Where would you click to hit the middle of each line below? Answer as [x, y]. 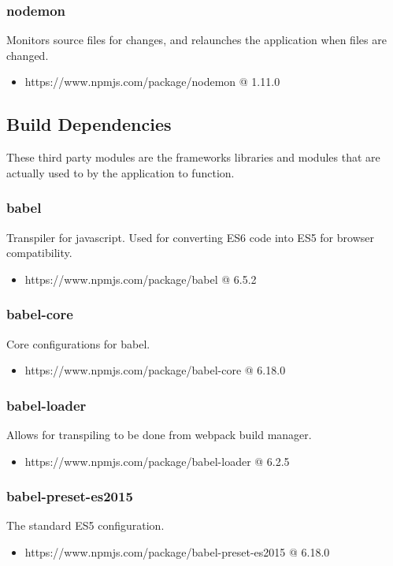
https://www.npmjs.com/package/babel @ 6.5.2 [141, 279]
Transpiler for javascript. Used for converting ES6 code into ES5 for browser [190, 237]
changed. [28, 55]
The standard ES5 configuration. [85, 525]
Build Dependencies [89, 124]
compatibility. [39, 253]
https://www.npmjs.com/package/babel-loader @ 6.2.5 [157, 461]
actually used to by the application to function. [120, 172]
